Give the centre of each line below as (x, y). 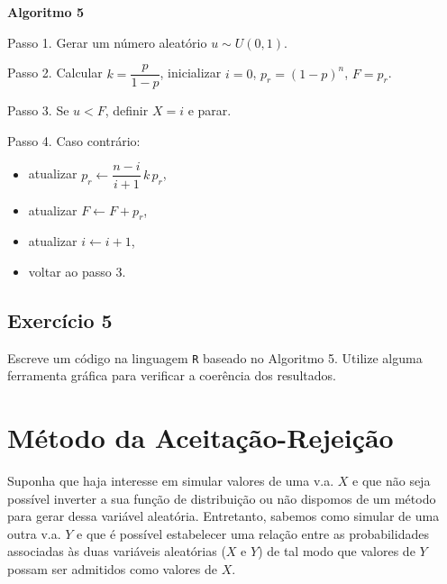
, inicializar (191, 73)
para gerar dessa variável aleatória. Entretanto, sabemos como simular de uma (223, 516)
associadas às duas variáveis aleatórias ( (117, 551)
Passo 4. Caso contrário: (74, 140)
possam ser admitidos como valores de (112, 569)
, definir (127, 110)
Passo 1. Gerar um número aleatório (107, 42)
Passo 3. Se (38, 110)
